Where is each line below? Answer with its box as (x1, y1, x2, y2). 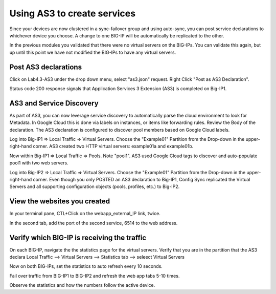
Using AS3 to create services (9, 8, 135, 19)
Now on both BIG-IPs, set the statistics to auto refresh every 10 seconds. (9, 263, 163, 269)
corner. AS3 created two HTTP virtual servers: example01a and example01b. (33, 143, 194, 150)
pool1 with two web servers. (9, 160, 68, 166)
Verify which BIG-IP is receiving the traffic (9, 233, 147, 242)
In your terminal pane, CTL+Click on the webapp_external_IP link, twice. (9, 211, 160, 217)
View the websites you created (9, 197, 110, 206)
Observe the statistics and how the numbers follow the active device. (9, 282, 155, 288)
